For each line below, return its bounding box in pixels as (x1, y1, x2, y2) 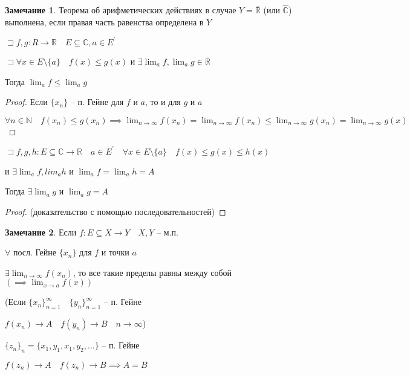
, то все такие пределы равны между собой (73, 266, 232, 278)
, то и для (145, 95, 181, 108)
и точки (101, 246, 129, 258)
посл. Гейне (13, 246, 57, 258)
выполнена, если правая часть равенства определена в (5, 15, 204, 28)
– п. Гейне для (70, 95, 124, 108)
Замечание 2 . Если (5, 225, 77, 238)
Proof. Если (5, 95, 48, 108)
